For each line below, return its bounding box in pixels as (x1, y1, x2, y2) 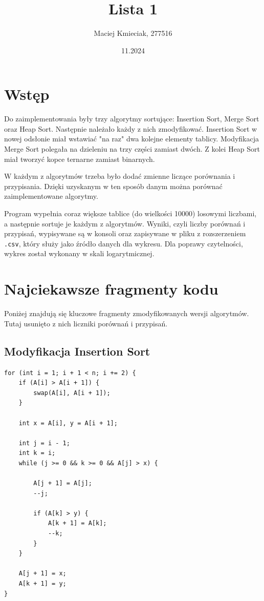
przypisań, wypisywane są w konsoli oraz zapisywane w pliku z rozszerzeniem (4, 228, 246, 239)
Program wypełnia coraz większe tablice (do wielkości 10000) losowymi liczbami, (4, 208, 257, 218)
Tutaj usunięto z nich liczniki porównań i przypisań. (4, 318, 168, 328)
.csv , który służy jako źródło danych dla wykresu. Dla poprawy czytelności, (4, 238, 243, 248)
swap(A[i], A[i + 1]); (33, 389, 111, 397)
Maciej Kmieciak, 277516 (94, 28, 172, 38)
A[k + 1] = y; (18, 580, 67, 588)
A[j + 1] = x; (18, 570, 67, 577)
